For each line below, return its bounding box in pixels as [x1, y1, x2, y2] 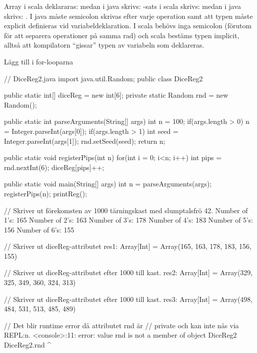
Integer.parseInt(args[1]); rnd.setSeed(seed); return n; [4, 135, 165, 146]
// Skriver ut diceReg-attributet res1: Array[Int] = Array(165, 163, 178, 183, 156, [4, 241, 252, 251]
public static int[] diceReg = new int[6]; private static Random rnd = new [4, 90, 228, 100]
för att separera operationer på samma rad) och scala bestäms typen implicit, [4, 30, 240, 40]
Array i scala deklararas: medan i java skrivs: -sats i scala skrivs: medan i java [4, 1, 241, 11]
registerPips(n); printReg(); [4, 188, 87, 198]
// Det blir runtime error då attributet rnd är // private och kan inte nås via [4, 320, 239, 330]
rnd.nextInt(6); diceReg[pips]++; [4, 162, 104, 172]
